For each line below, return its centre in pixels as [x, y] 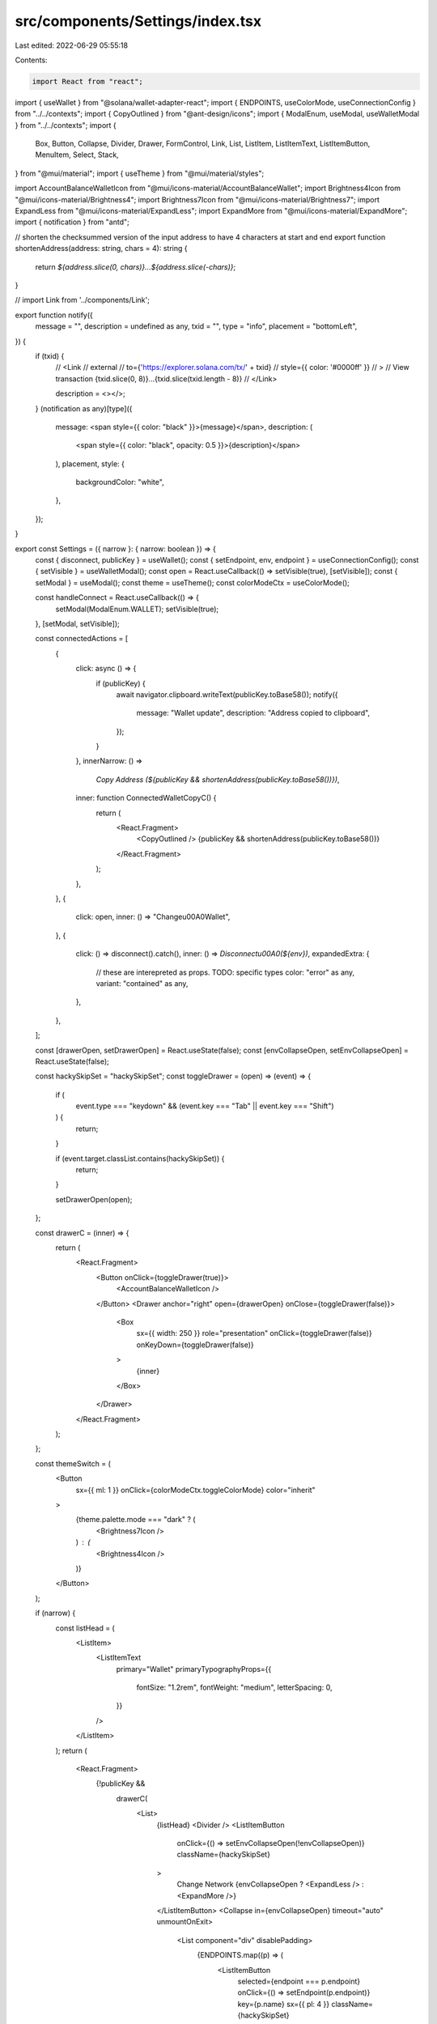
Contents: [31, 60]
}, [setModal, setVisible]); [78, 623]
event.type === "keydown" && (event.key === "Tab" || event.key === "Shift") [205, 1106]
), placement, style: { [90, 463]
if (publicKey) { [121, 683]
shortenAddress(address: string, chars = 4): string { [101, 249]
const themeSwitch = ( [73, 1463]
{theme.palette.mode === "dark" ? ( [136, 1520]
